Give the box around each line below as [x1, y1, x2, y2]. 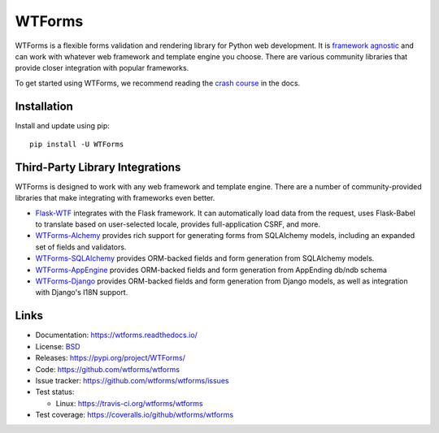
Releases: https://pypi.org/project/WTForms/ [35, 353, 186, 363]
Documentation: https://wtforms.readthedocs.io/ [35, 330, 198, 340]
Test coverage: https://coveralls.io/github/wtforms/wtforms [35, 410, 234, 420]
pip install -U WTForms [29, 140, 124, 149]
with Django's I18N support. [35, 288, 128, 297]
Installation [15, 99, 73, 113]
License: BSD [35, 341, 80, 351]
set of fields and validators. [35, 242, 127, 252]
